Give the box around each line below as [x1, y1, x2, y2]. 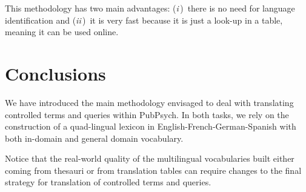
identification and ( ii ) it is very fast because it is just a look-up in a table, [5, 13, 283, 26]
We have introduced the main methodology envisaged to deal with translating [5, 96, 294, 108]
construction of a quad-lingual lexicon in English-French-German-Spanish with [5, 120, 296, 133]
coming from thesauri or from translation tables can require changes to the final [5, 164, 302, 176]
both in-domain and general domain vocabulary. [5, 131, 184, 144]
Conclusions [5, 61, 106, 85]
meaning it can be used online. [5, 25, 119, 38]
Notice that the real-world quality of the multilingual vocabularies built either [5, 152, 294, 165]
